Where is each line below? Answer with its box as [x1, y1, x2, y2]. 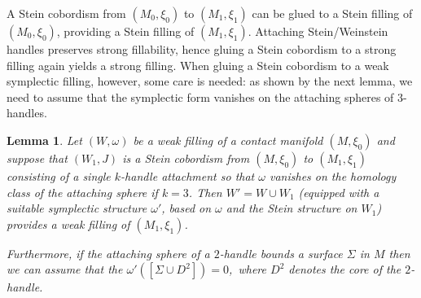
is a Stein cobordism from [122, 149, 250, 166]
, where [229, 261, 267, 278]
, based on [161, 199, 212, 217]
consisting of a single [7, 167, 111, 184]
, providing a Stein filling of [56, 23, 195, 39]
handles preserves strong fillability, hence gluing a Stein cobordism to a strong [7, 41, 397, 57]
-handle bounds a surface [219, 244, 343, 261]
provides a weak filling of [7, 215, 130, 232]
